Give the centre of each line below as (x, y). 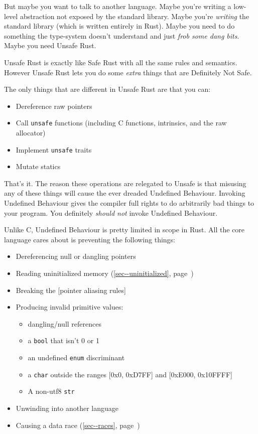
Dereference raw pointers (54, 106)
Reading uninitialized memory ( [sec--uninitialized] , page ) (105, 273)
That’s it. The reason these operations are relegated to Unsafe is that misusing (125, 183)
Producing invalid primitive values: (70, 307)
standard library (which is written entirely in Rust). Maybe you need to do (119, 26)
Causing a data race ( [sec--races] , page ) (78, 425)
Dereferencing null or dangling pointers (76, 256)
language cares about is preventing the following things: (90, 239)
